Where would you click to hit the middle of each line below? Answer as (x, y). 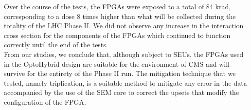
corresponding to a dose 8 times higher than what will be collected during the (120, 16)
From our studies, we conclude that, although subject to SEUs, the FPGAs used (124, 54)
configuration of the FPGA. (45, 101)
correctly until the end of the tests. (56, 45)
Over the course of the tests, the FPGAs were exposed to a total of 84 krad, (117, 6)
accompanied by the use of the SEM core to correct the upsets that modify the (122, 92)
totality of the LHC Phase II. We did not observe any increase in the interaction (124, 26)
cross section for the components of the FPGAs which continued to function (117, 35)
